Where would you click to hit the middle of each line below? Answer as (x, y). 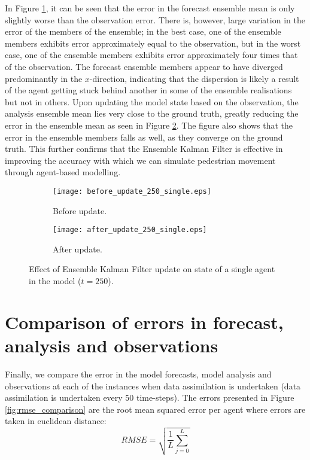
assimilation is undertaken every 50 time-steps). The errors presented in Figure (150, 397)
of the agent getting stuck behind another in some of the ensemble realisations (148, 90)
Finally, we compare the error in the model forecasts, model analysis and (138, 374)
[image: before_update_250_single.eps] (132, 191)
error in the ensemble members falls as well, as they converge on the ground (144, 137)
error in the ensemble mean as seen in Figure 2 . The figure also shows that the (149, 125)
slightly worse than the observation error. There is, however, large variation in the (155, 19)
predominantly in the (44, 78)
